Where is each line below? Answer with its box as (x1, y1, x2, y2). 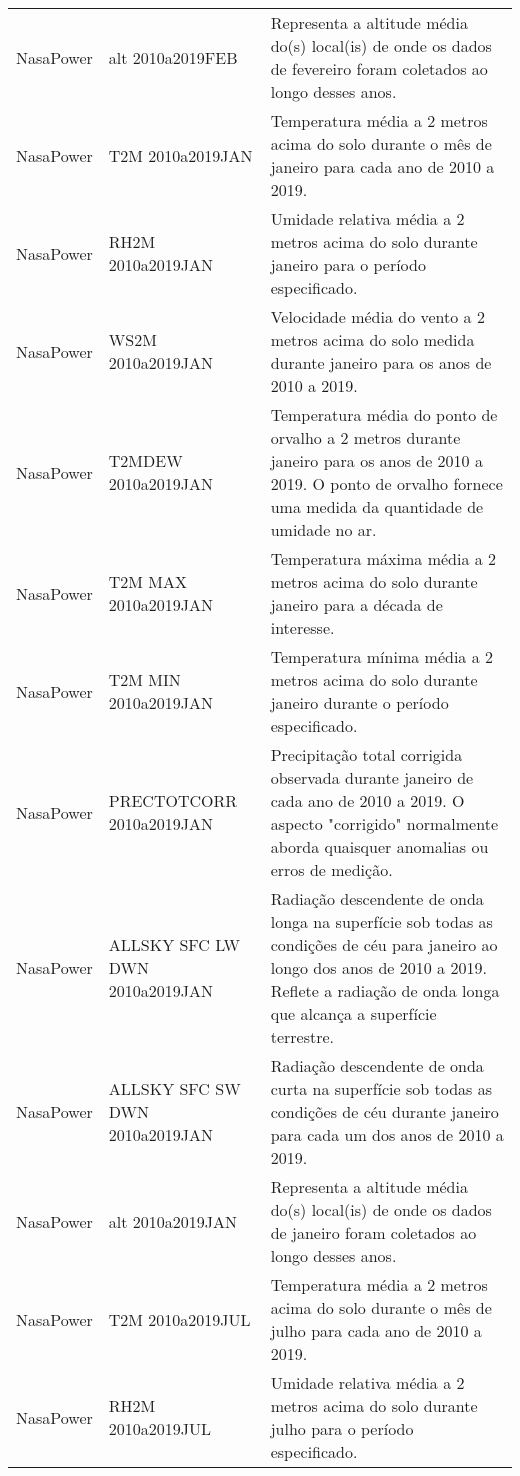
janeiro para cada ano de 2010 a (270, 155, 495, 178)
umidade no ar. (270, 518, 377, 541)
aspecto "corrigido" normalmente (270, 812, 498, 835)
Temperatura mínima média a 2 (270, 645, 493, 668)
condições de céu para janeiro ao (270, 933, 498, 956)
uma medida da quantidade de (270, 495, 484, 518)
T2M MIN (108, 668, 181, 691)
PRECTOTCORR (108, 789, 238, 812)
